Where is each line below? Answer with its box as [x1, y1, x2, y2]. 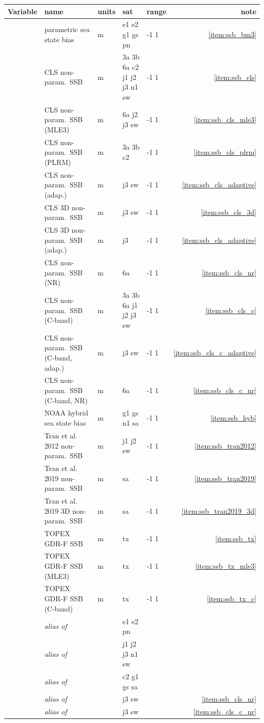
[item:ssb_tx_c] [207, 593, 256, 604]
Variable [8, 6, 38, 16]
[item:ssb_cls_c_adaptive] [173, 347, 256, 358]
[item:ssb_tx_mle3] [195, 561, 256, 571]
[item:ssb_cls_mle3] [193, 114, 256, 125]
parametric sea [44, 24, 90, 35]
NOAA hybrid [44, 407, 88, 418]
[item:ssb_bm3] [208, 29, 256, 39]
